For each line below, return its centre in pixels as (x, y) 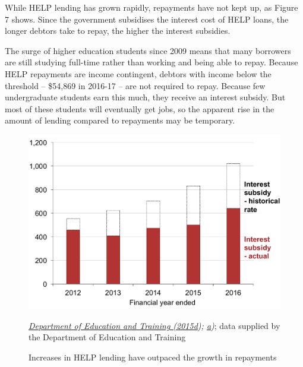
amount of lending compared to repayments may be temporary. (120, 120)
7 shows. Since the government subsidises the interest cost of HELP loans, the (147, 19)
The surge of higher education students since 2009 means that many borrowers (148, 50)
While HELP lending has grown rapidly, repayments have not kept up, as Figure (151, 7)
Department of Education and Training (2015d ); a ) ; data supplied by (154, 325)
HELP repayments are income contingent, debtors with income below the (138, 73)
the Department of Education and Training (107, 337)
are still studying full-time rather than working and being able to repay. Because (151, 62)
